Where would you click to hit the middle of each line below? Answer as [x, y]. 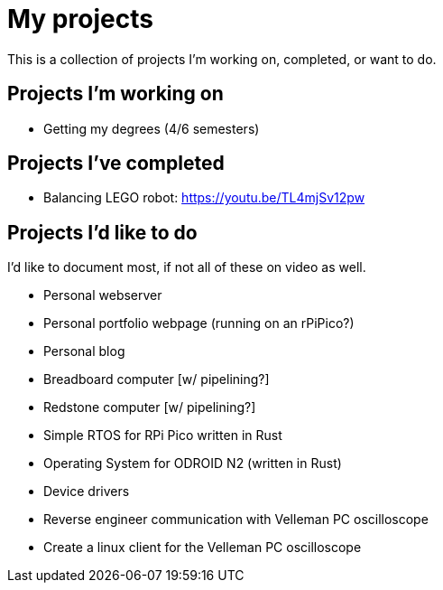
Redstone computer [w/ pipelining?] [150, 407]
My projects [80, 19]
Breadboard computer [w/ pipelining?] [157, 379]
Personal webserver [103, 295]
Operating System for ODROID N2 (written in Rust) [193, 464]
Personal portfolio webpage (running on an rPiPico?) [199, 323]
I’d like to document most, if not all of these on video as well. [187, 267]
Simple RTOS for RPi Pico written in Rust [163, 435]
